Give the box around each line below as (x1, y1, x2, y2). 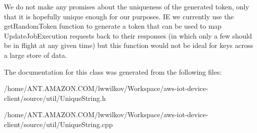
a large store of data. (4, 49, 67, 60)
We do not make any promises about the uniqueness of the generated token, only (4, 1, 249, 11)
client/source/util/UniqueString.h (4, 92, 106, 103)
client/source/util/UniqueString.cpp (4, 119, 113, 129)
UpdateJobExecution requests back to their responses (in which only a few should (4, 30, 252, 41)
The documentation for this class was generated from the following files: (4, 66, 222, 77)
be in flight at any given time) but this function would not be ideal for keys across (4, 40, 254, 50)
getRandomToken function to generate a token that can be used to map (4, 21, 222, 31)
